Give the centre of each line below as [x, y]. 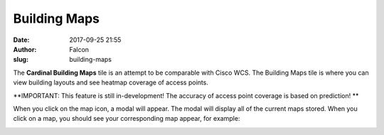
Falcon [79, 49]
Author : [25, 49]
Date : [21, 40]
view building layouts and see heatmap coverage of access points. [111, 82]
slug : [21, 60]
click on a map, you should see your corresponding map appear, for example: [127, 119]
